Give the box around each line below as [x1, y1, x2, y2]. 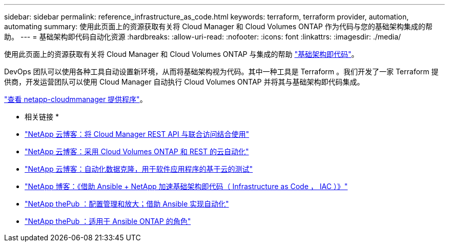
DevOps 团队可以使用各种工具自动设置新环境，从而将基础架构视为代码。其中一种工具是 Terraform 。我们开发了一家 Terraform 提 [4, 67, 439, 76]
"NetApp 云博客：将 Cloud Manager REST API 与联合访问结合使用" [25, 130, 250, 138]
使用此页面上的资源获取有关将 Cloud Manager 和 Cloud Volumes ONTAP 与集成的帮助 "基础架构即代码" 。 [4, 50, 359, 58]
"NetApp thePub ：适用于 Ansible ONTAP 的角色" [25, 217, 191, 225]
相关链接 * [25, 112, 59, 121]
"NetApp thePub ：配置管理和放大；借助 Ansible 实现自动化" [25, 199, 229, 208]
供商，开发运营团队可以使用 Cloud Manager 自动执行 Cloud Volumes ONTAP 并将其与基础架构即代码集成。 [4, 77, 364, 86]
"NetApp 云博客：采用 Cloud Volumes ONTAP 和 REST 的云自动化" [25, 147, 249, 156]
